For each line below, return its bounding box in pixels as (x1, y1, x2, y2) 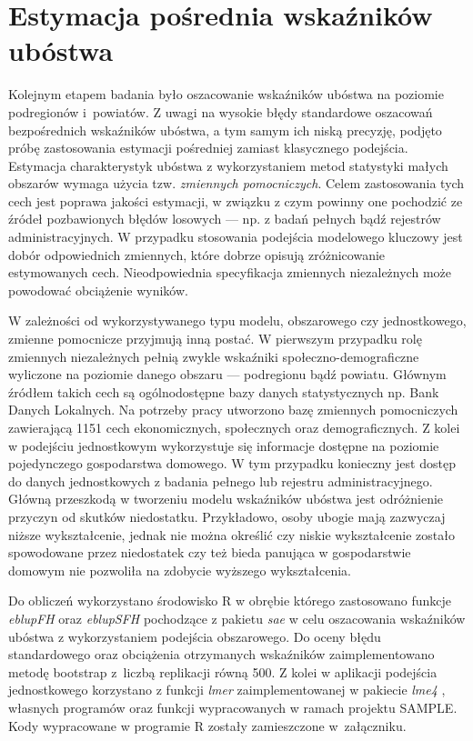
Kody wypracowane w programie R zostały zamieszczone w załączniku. (8, 716, 407, 735)
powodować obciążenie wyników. (8, 280, 188, 299)
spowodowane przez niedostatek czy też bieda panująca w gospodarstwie (8, 543, 411, 562)
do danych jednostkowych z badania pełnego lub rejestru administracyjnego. (8, 471, 433, 490)
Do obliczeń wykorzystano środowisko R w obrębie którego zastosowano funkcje (8, 591, 452, 610)
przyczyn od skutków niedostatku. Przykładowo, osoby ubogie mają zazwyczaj (8, 506, 446, 526)
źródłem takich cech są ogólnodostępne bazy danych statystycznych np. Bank (8, 382, 439, 401)
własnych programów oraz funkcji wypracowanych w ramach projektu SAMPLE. (8, 697, 458, 716)
